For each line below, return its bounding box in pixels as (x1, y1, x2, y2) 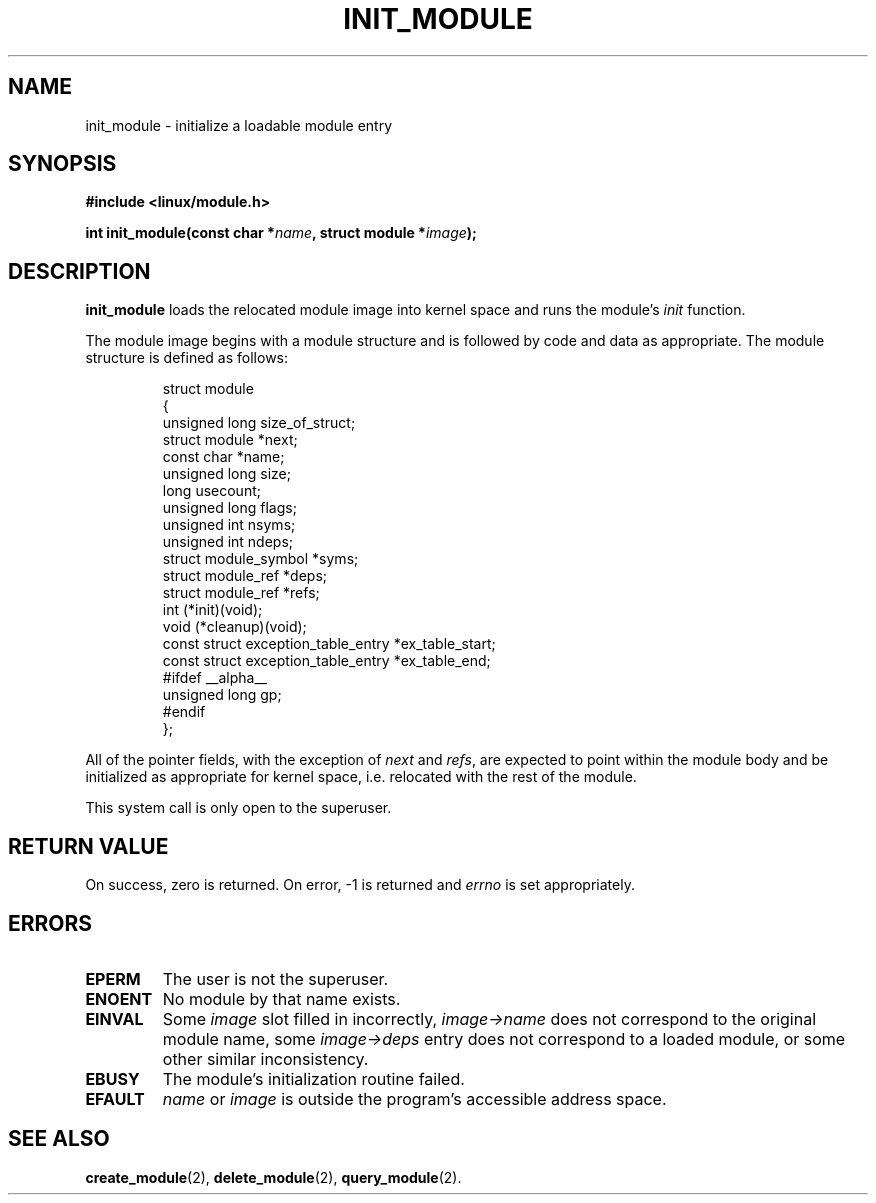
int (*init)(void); (162, 601, 263, 619)
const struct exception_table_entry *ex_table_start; (162, 635, 496, 653)
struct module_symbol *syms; (162, 550, 359, 568)
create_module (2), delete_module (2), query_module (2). (85, 1168, 462, 1186)
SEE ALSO (8, 1126, 110, 1152)
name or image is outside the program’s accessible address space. (162, 1088, 667, 1109)
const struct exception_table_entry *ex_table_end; (162, 652, 491, 670)
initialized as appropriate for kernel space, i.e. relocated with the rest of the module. (85, 768, 637, 786)
